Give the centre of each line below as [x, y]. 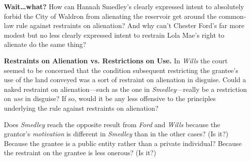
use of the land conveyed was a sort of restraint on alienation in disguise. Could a [125, 80]
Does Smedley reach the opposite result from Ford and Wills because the [112, 124]
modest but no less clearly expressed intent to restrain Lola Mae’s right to [114, 35]
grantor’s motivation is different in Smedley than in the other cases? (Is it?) [116, 134]
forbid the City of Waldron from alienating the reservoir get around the [110, 16]
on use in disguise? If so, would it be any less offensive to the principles [110, 98]
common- [232, 16]
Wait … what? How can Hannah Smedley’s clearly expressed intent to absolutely [124, 6]
